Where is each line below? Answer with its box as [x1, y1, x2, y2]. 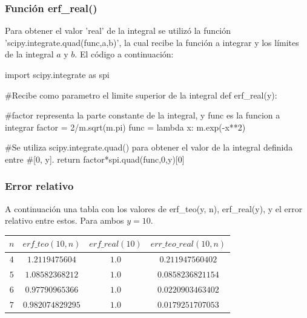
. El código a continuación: [74, 48, 174, 60]
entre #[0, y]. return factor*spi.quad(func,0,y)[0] [5, 152, 185, 165]
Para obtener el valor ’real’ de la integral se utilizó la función [5, 24, 231, 37]
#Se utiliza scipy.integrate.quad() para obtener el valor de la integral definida [5, 141, 293, 154]
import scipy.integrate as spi [5, 68, 110, 80]
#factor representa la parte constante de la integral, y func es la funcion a [5, 109, 280, 122]
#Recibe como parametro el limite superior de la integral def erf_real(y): [5, 88, 277, 101]
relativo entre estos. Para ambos [5, 214, 124, 227]
